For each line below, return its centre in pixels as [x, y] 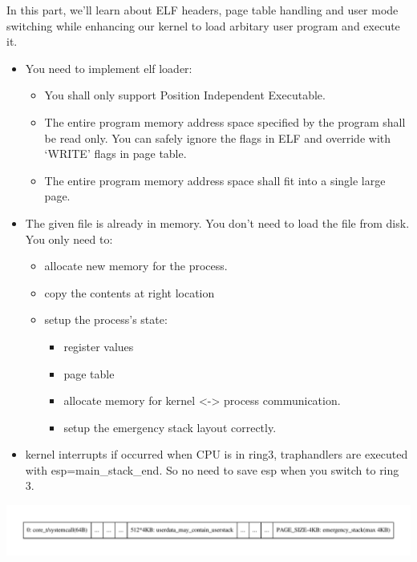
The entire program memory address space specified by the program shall [225, 121]
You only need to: [69, 239]
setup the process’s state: [106, 319]
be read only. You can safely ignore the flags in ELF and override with [218, 137]
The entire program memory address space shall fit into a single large [215, 180]
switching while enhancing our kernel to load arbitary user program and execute [203, 25]
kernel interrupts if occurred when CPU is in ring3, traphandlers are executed [217, 454]
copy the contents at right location [130, 292]
